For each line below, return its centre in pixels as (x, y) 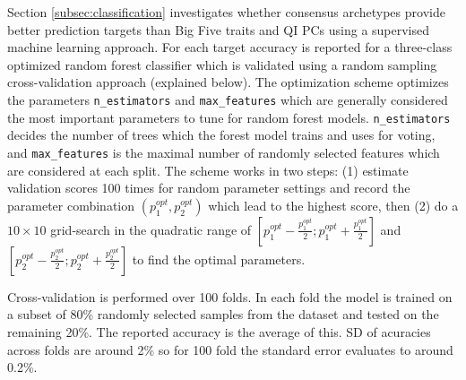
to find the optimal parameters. (219, 259)
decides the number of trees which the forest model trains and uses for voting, (221, 135)
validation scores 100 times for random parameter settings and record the (209, 188)
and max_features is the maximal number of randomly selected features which (224, 152)
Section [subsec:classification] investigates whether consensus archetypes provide (226, 12)
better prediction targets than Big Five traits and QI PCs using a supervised (219, 29)
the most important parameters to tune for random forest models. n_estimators (229, 117)
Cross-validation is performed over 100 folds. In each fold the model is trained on (230, 296)
